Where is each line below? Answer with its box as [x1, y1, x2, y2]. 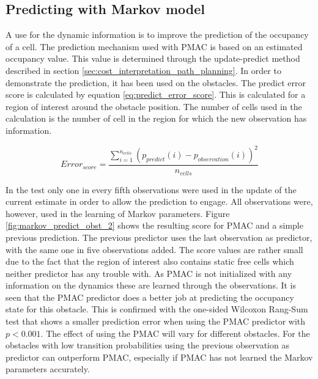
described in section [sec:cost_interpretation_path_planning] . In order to [6, 64, 281, 76]
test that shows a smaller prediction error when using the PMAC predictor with [6, 315, 306, 328]
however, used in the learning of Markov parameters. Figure [6, 207, 230, 219]
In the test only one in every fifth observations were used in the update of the [6, 183, 297, 196]
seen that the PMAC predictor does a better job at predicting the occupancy [6, 290, 294, 303]
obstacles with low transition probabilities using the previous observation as [6, 339, 289, 351]
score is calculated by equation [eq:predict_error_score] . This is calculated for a [6, 88, 306, 101]
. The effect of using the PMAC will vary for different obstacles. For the [40, 326, 310, 339]
